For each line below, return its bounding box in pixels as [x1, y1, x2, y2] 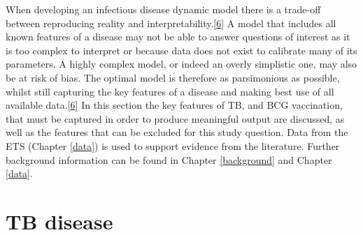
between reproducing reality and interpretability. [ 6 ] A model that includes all [6, 15, 336, 30]
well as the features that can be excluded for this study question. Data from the [6, 125, 348, 139]
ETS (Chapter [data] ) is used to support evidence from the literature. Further [6, 138, 340, 153]
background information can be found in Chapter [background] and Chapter [6, 152, 332, 167]
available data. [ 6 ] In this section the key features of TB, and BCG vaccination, [6, 98, 343, 112]
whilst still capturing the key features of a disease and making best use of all [6, 84, 334, 98]
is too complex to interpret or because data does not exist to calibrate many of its [6, 43, 357, 57]
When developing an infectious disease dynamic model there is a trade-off [6, 2, 321, 16]
